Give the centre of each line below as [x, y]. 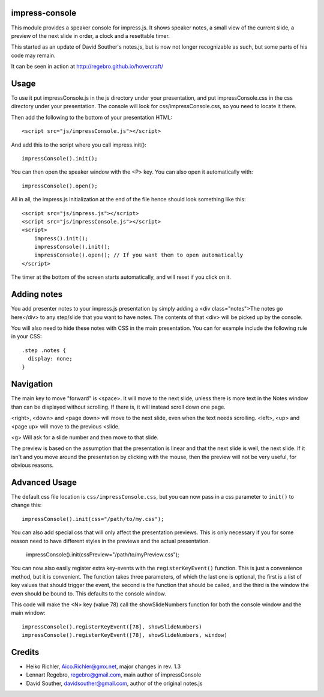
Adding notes [37, 294]
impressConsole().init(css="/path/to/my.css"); [93, 519]
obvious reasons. [32, 465]
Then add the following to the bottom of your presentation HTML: [92, 117]
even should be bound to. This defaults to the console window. [88, 593]
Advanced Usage [44, 482]
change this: [26, 505]
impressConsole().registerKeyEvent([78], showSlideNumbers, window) [124, 635]
